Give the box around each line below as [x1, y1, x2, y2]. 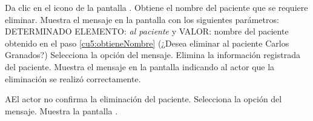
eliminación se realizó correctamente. [5, 72, 141, 85]
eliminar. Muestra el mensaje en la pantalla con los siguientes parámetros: [5, 13, 279, 25]
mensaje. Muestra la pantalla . [5, 104, 118, 117]
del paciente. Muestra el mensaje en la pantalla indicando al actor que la [5, 60, 275, 73]
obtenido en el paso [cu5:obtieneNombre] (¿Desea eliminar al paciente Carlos [5, 36, 289, 49]
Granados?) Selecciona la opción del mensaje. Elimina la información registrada [5, 48, 300, 61]
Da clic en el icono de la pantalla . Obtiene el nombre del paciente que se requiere [5, 1, 308, 13]
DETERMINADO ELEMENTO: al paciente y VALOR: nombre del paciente [5, 25, 289, 38]
